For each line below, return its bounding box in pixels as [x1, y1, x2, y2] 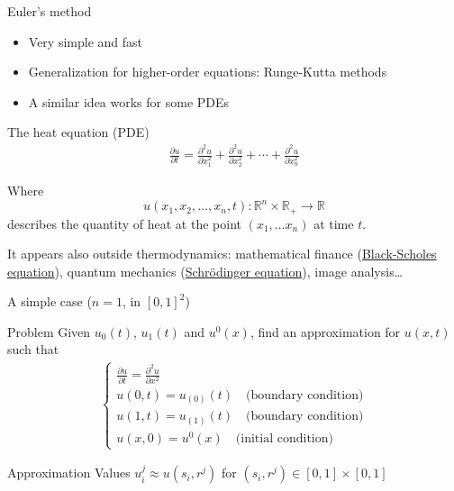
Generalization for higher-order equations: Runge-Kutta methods [28, 62, 387, 81]
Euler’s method [7, 2, 92, 20]
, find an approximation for [250, 322, 401, 341]
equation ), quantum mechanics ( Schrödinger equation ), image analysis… [7, 261, 404, 280]
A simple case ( [7, 292, 92, 311]
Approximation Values [7, 463, 131, 482]
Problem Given [7, 322, 91, 341]
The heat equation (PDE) [7, 123, 150, 141]
